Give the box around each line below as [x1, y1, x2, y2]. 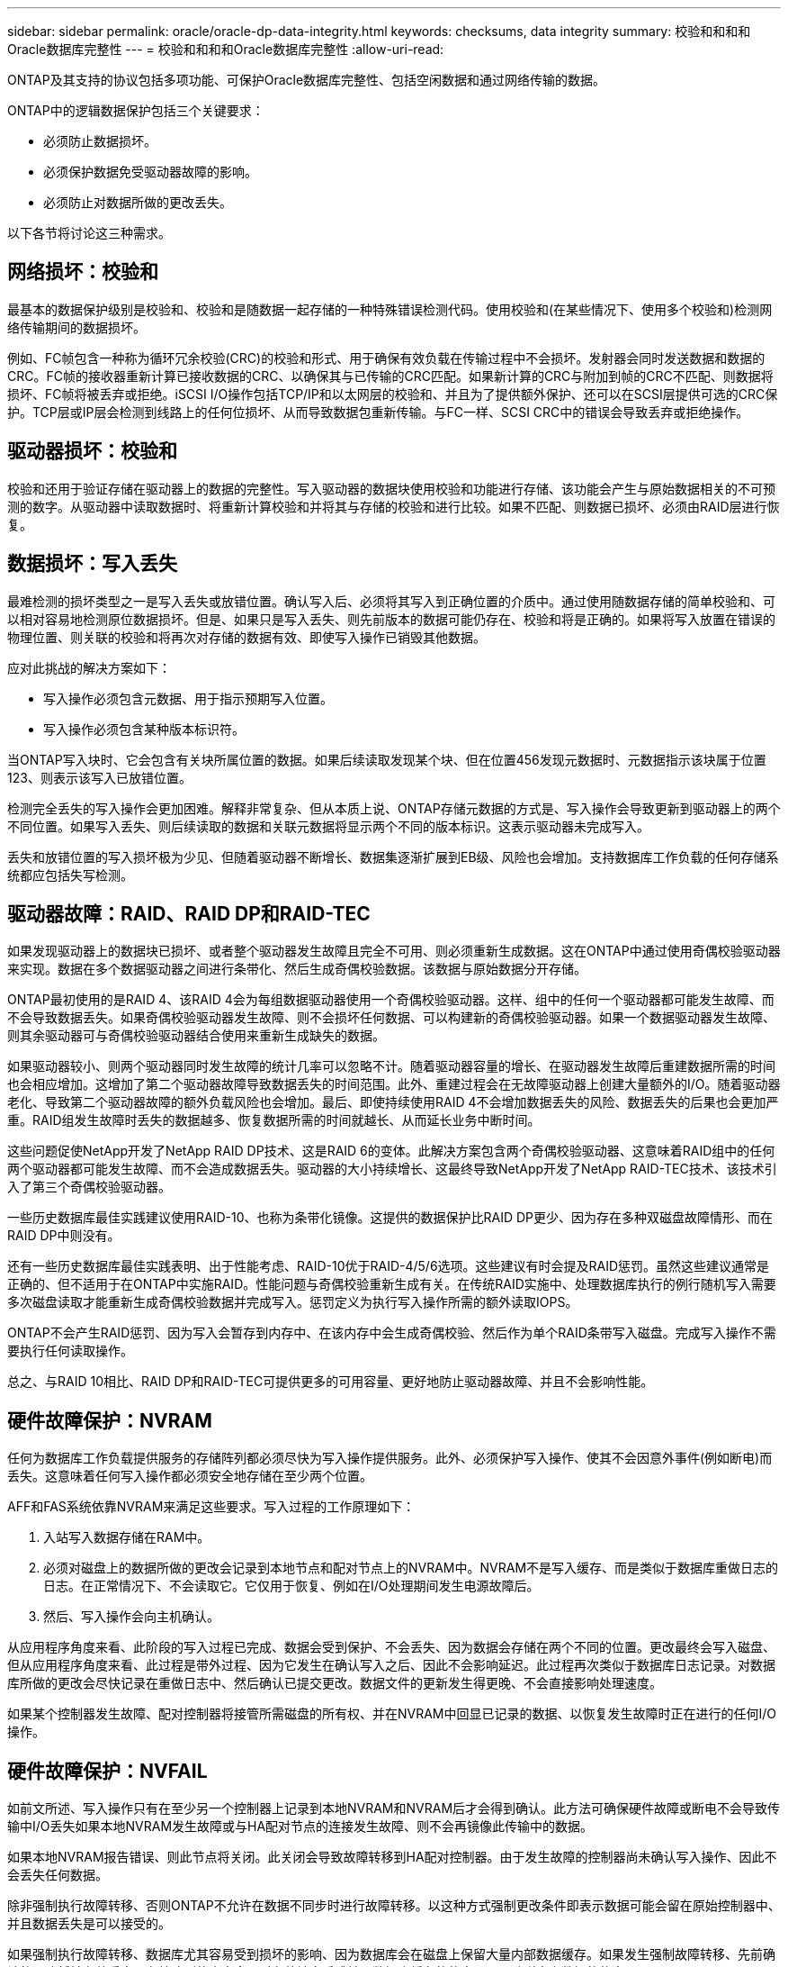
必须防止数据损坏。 [43, 133, 157, 149]
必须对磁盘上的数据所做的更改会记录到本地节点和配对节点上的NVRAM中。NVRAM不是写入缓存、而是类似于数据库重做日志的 [43, 1560, 779, 1576]
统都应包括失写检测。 [7, 866, 133, 883]
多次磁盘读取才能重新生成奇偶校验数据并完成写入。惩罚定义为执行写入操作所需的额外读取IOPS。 [7, 1294, 578, 1310]
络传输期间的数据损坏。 [7, 319, 146, 335]
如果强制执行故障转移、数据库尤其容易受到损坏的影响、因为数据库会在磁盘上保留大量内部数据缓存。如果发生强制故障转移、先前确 [7, 1946, 775, 1962]
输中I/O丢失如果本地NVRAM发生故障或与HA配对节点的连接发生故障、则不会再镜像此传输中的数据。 [7, 1818, 594, 1835]
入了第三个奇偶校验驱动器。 [7, 1179, 171, 1195]
